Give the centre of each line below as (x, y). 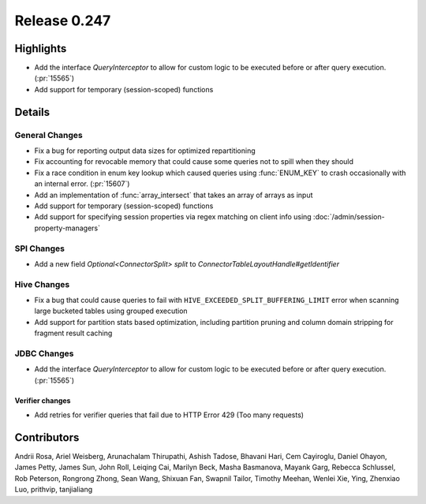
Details (32, 112)
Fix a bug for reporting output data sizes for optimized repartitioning (145, 151)
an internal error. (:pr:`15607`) (82, 184)
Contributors (47, 437)
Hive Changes (42, 284)
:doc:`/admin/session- (349, 217)
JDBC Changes (44, 353)
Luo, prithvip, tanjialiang (54, 490)
